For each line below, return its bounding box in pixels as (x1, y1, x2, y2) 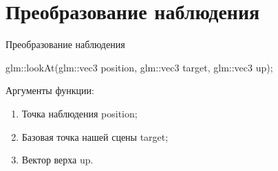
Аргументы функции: (6, 83, 94, 98)
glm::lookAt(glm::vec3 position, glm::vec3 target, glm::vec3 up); (6, 60, 273, 74)
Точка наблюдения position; (21, 106, 138, 120)
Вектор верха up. (21, 152, 94, 167)
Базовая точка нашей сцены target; (21, 129, 169, 144)
